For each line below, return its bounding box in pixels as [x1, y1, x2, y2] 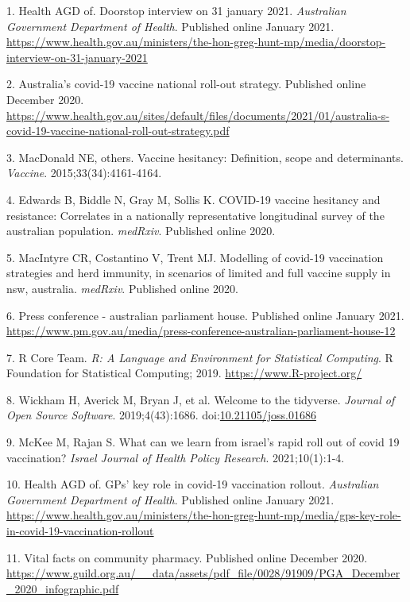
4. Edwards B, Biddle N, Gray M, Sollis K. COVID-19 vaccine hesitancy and [6, 191, 381, 207]
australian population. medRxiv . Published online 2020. [6, 222, 276, 239]
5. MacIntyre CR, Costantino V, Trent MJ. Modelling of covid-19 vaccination [6, 249, 384, 265]
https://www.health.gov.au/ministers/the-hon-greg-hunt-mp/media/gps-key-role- [6, 507, 401, 523]
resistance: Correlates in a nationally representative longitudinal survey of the [6, 206, 385, 223]
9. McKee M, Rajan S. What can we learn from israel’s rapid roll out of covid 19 [6, 434, 400, 450]
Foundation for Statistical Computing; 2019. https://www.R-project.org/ [6, 365, 362, 381]
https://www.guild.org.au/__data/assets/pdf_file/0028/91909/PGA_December [6, 565, 400, 581]
